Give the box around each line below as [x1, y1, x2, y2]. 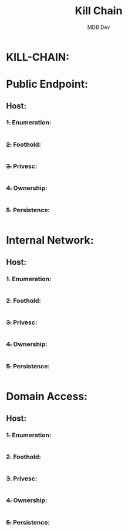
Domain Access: [6, 390, 88, 403]
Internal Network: [6, 234, 94, 247]
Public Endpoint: [6, 78, 89, 91]
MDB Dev [87, 24, 110, 31]
